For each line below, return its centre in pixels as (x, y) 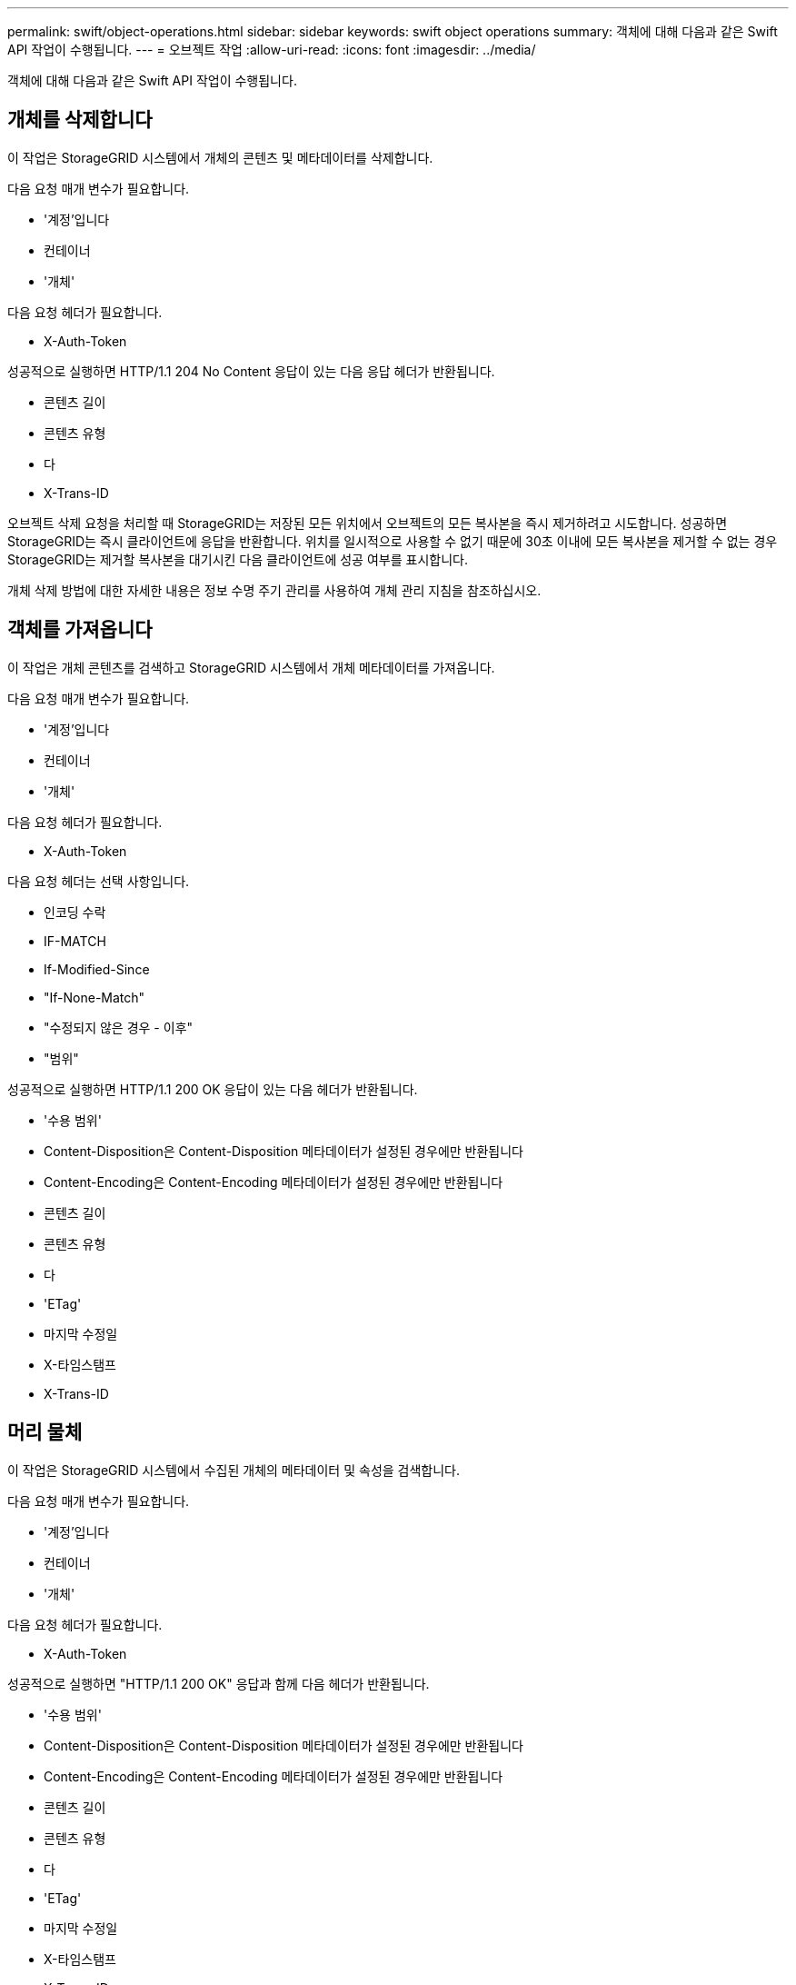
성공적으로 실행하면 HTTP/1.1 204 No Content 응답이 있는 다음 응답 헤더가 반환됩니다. (251, 371)
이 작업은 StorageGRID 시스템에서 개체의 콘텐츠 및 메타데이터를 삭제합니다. (220, 157)
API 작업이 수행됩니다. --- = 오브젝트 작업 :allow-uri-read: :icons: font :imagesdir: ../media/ (272, 50)
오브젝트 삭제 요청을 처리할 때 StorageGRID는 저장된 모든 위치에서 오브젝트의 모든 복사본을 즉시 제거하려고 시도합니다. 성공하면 (368, 523)
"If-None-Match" (95, 997)
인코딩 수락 (75, 912)
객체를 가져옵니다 (80, 630)
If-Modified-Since (97, 969)
